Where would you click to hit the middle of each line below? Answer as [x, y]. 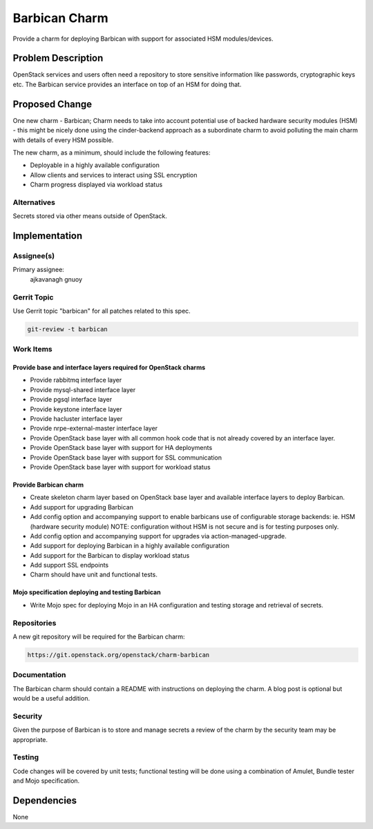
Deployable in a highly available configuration [95, 165]
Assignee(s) [34, 256]
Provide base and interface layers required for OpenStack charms [109, 368]
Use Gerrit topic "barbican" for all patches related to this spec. [102, 311]
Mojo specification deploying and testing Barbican [87, 592]
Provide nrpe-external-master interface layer [94, 429]
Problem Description [58, 58]
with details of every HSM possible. [63, 140]
